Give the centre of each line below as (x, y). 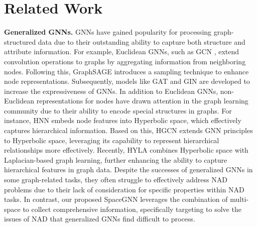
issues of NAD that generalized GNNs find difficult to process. (100, 219)
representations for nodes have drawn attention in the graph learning (142, 101)
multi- (239, 199)
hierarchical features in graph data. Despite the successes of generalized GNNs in (128, 169)
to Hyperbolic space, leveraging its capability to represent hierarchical (112, 140)
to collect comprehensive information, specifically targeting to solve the (132, 209)
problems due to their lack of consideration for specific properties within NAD (124, 189)
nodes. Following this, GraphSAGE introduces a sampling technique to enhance (126, 71)
